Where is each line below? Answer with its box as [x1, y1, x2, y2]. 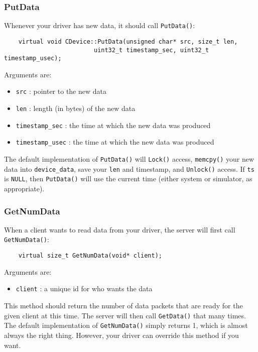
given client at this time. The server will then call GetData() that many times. [4, 310, 246, 320]
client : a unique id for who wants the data [16, 283, 153, 294]
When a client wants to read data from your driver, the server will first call [4, 224, 235, 234]
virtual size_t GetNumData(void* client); [18, 252, 162, 260]
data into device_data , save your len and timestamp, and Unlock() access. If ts [4, 163, 254, 174]
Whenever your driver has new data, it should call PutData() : [4, 20, 195, 31]
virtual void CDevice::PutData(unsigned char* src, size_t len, [18, 38, 238, 45]
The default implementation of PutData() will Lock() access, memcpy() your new [4, 154, 254, 164]
